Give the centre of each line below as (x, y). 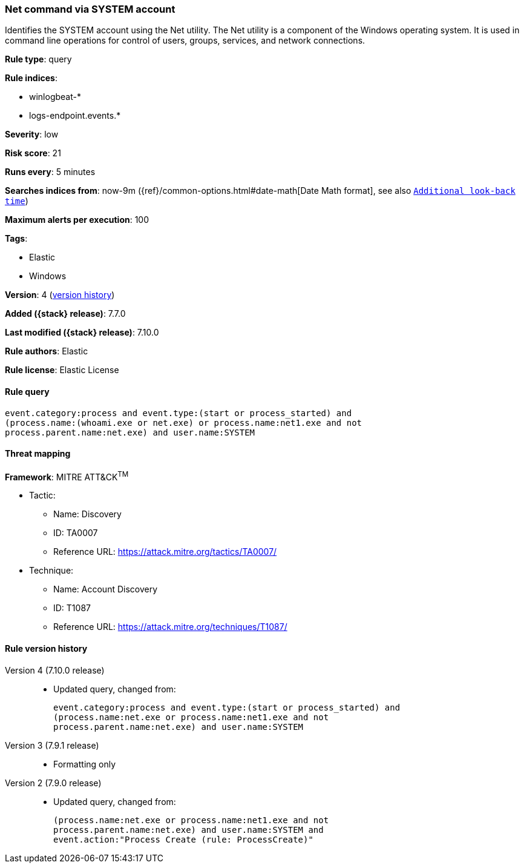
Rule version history (46, 649)
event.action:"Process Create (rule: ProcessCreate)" (183, 839)
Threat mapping (38, 454)
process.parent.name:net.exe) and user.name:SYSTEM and (188, 830)
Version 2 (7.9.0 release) (53, 783)
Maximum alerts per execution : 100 (77, 220)
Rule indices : (31, 78)
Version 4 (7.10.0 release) (55, 670)
